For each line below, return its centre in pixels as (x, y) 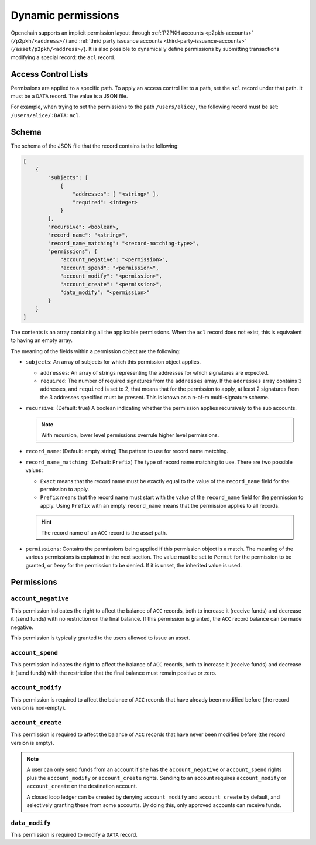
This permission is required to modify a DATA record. (74, 835)
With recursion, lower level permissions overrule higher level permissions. (130, 435)
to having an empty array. (42, 340)
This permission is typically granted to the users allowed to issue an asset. (100, 638)
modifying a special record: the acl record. (63, 57)
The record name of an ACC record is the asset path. (104, 532)
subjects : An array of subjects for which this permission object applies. (113, 362)
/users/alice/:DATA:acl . (46, 115)
